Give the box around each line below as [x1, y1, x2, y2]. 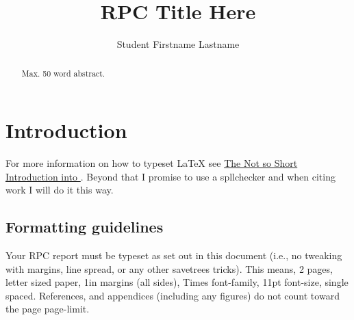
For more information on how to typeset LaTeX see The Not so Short [5, 156, 298, 170]
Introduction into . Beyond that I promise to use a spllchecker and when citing [5, 169, 336, 183]
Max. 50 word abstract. [21, 67, 105, 79]
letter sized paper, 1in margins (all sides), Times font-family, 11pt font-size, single [5, 275, 349, 289]
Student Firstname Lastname [116, 37, 240, 51]
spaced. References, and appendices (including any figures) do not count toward [5, 288, 340, 302]
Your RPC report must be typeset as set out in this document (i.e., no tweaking [5, 248, 342, 263]
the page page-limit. [5, 302, 90, 316]
